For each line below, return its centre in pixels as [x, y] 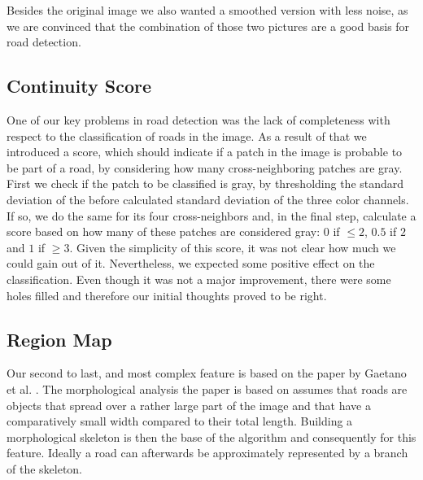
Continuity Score [79, 86]
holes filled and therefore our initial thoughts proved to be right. [167, 295]
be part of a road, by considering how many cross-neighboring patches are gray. [205, 167]
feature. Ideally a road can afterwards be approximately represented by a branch [207, 453]
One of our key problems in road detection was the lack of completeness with [198, 119]
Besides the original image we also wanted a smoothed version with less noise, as [207, 10]
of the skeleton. [45, 468]
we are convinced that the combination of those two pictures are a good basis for [208, 26]
